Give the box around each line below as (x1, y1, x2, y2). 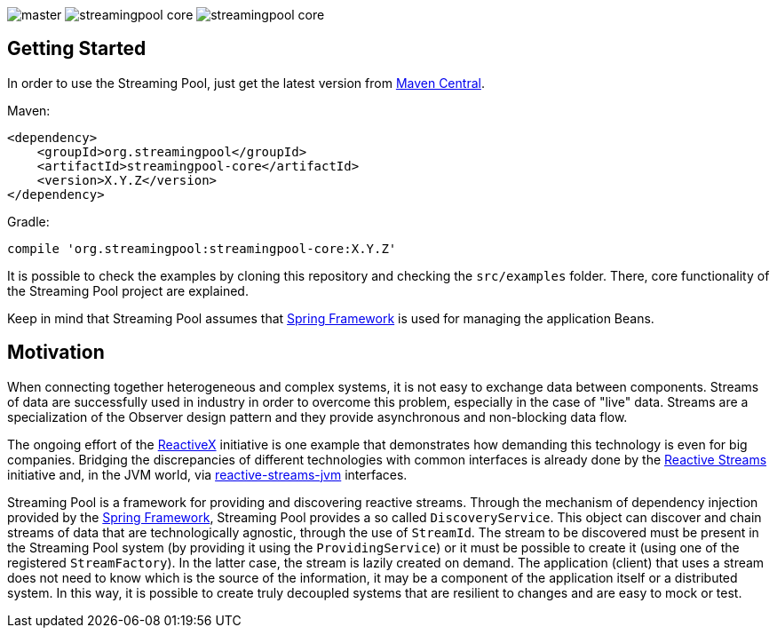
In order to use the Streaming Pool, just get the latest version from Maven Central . (7, 75, 485, 91)
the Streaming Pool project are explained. (7, 282, 249, 298)
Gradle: (7, 213, 50, 229)
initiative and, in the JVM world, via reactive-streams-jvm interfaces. (7, 466, 408, 482)
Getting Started (7, 37, 147, 60)
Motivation (7, 341, 105, 364)
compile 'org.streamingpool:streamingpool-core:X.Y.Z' (7, 241, 397, 256)
